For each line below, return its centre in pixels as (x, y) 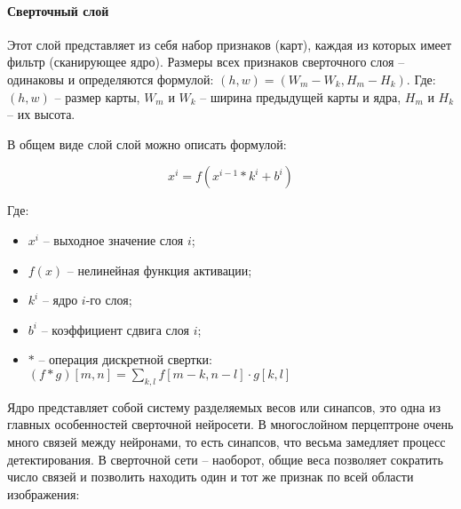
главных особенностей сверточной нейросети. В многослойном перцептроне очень (230, 424)
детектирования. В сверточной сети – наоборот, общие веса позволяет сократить (225, 459)
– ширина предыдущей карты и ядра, (301, 96)
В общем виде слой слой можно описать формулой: (147, 143)
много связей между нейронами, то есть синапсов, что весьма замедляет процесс (227, 441)
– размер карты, (97, 96)
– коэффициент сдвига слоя (115, 329)
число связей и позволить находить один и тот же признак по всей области (211, 477)
